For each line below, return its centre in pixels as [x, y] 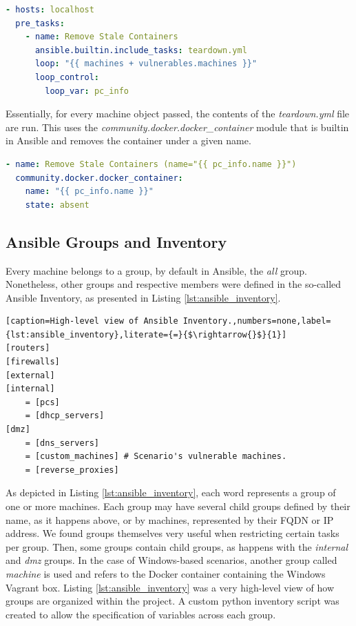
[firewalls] [33, 362]
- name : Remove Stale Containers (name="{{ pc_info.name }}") [151, 164]
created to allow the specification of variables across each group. [141, 614]
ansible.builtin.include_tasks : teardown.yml [141, 50]
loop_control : [67, 77]
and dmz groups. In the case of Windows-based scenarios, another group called [171, 560]
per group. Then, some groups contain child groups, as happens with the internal [177, 546]
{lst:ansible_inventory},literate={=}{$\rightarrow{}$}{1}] [146, 334]
